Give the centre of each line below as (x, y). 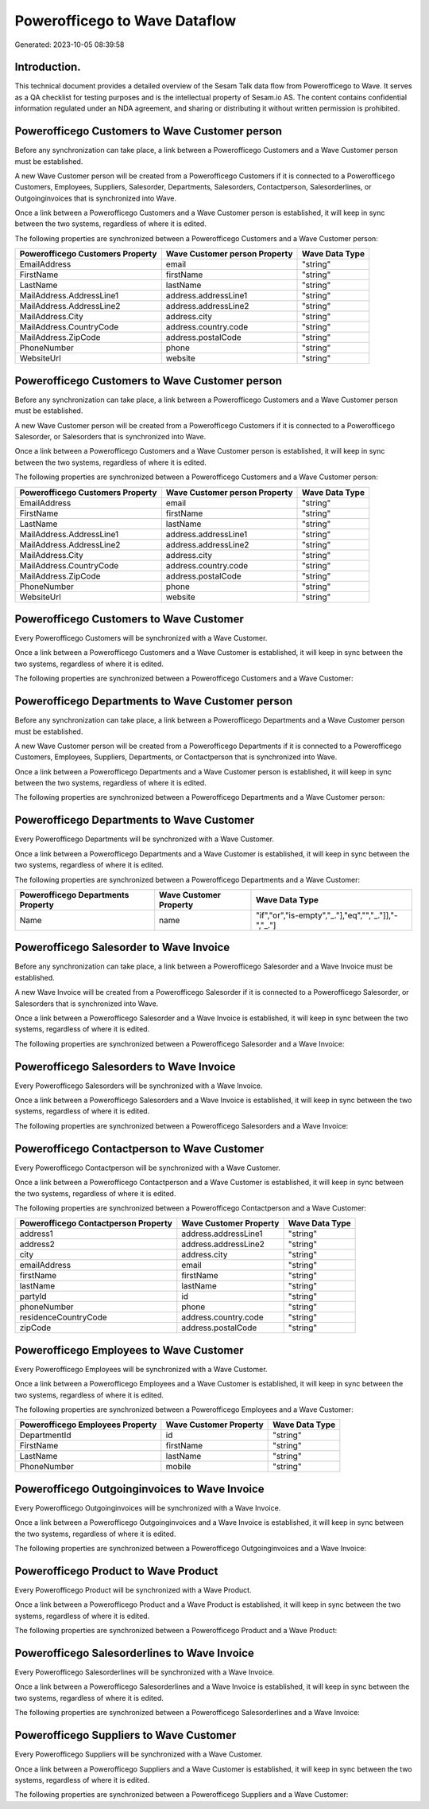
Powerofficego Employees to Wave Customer (129, 1350)
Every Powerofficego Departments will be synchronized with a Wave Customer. (144, 839)
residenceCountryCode (63, 1317)
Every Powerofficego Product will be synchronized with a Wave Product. (133, 1590)
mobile (178, 1467)
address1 (36, 1234)
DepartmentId (45, 1435)
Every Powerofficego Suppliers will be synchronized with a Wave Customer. (139, 1754)
